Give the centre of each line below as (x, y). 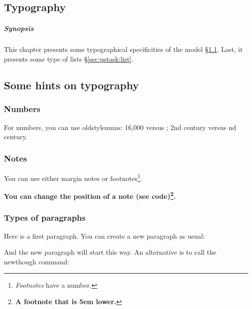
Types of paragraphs (45, 218)
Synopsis (19, 28)
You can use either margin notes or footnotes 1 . (73, 177)
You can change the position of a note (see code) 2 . (90, 195)
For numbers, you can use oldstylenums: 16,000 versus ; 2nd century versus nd (120, 127)
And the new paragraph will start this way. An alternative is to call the (110, 252)
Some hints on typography (71, 85)
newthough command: (37, 261)
